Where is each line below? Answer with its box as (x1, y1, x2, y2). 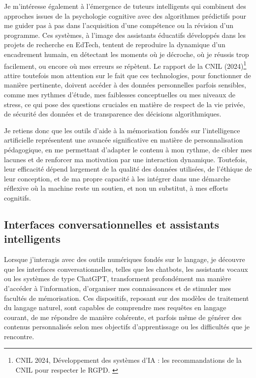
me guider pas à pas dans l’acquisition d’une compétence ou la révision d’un (4, 20, 233, 30)
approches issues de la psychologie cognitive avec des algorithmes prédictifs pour (4, 10, 246, 21)
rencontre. (4, 331, 34, 341)
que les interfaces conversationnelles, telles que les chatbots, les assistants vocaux (4, 263, 248, 274)
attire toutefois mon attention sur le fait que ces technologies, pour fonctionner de (4, 70, 251, 80)
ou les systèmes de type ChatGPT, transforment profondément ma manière (4, 273, 231, 284)
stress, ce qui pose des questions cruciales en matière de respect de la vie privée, (4, 99, 245, 109)
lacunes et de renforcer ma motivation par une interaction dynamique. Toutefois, (4, 154, 247, 164)
